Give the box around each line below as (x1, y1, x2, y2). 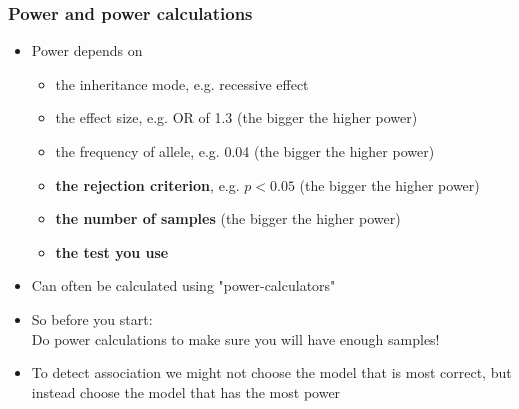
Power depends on (31, 40, 143, 61)
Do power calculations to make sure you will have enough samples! (31, 328, 440, 349)
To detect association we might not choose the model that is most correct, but (31, 362, 512, 383)
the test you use (55, 241, 169, 262)
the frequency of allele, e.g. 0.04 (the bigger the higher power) (55, 141, 435, 161)
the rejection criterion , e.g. (55, 174, 240, 195)
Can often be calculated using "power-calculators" (31, 275, 336, 296)
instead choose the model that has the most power (31, 381, 341, 402)
